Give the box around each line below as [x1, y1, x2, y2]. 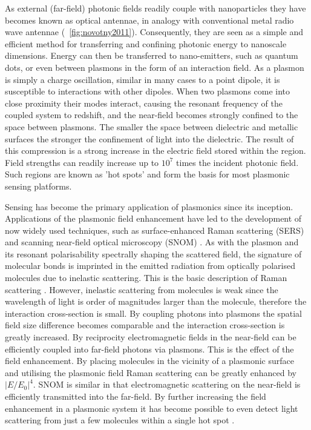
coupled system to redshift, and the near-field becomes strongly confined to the [5, 108, 298, 121]
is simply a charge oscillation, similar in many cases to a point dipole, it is [5, 73, 280, 85]
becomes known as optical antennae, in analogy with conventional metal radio [5, 13, 294, 26]
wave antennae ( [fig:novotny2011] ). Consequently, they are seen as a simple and [5, 25, 304, 38]
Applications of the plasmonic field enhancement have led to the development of [5, 212, 302, 225]
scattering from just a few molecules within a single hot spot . [5, 414, 235, 426]
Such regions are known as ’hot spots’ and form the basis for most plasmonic [5, 168, 290, 180]
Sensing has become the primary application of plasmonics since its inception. [5, 200, 293, 213]
